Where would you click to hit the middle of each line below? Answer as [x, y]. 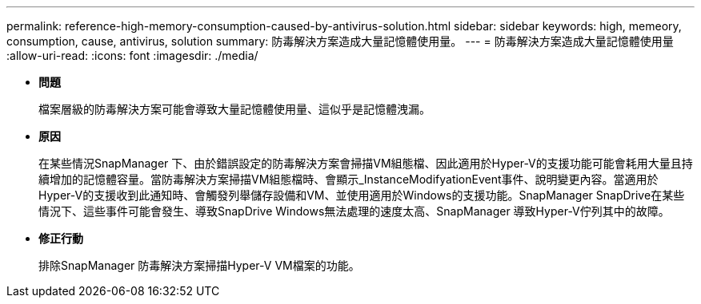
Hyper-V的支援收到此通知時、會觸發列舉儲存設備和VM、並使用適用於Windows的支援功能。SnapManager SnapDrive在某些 [362, 195]
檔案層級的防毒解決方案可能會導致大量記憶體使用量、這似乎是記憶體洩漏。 [234, 109]
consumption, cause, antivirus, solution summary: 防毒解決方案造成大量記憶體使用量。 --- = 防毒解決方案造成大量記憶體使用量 [340, 41]
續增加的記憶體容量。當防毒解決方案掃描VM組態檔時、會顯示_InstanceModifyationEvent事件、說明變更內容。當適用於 [348, 179]
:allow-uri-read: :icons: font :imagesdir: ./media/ [132, 55]
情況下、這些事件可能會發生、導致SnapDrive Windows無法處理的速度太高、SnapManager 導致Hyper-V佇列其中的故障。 [354, 211]
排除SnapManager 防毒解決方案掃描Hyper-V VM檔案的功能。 [199, 265]
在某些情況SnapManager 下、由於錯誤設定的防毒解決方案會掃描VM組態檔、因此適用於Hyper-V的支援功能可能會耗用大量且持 [366, 163]
